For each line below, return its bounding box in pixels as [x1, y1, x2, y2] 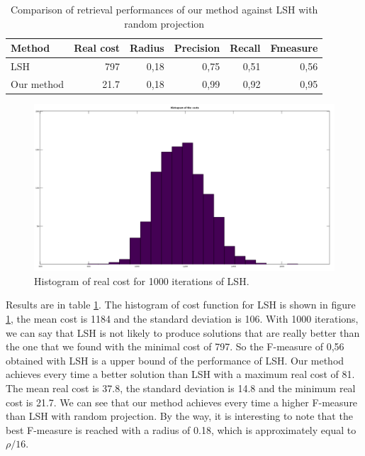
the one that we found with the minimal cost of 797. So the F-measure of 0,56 [6, 339, 344, 354]
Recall [230, 40, 261, 55]
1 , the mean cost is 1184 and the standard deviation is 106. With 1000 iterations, [6, 311, 359, 326]
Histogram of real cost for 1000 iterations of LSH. [34, 273, 249, 288]
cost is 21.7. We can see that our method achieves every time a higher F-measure [6, 394, 358, 409]
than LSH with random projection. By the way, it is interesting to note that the [6, 408, 353, 423]
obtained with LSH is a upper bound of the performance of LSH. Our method [6, 352, 344, 367]
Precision [174, 40, 220, 55]
